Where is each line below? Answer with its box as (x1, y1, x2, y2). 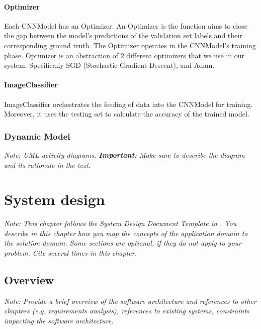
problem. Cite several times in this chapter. (4, 248, 137, 258)
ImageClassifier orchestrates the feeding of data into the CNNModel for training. (4, 98, 253, 109)
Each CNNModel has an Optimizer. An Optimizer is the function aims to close (4, 20, 247, 31)
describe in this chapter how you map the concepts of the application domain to (4, 228, 248, 238)
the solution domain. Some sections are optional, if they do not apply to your (4, 238, 241, 248)
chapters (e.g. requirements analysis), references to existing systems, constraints (4, 305, 249, 316)
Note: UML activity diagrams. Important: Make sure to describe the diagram (4, 149, 245, 160)
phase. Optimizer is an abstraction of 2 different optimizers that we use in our (4, 50, 245, 60)
